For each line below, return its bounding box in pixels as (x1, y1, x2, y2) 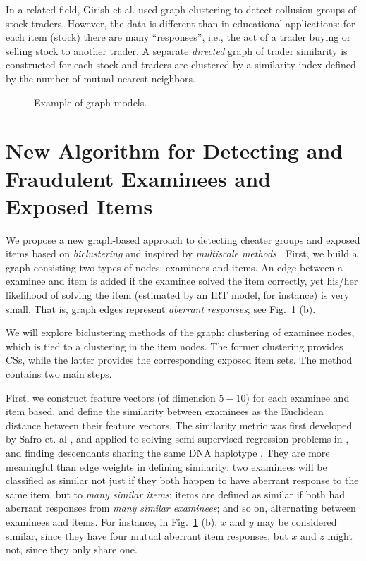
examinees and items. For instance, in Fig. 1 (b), (6, 514, 218, 529)
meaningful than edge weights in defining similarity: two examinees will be (6, 459, 327, 474)
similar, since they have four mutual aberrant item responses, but (6, 528, 288, 543)
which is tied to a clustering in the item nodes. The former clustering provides (6, 338, 343, 353)
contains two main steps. (6, 366, 112, 381)
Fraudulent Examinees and (6, 164, 271, 192)
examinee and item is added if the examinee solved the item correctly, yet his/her (6, 273, 358, 288)
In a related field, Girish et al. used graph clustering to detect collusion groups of (6, 2, 356, 16)
